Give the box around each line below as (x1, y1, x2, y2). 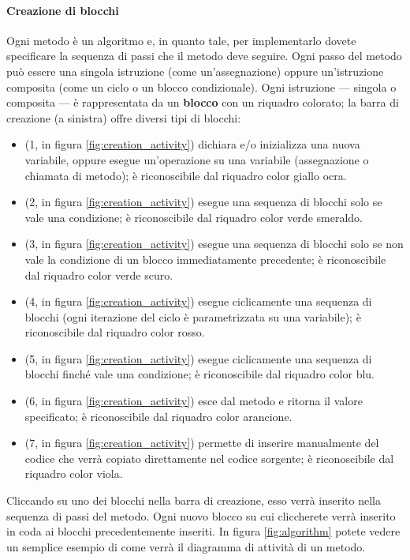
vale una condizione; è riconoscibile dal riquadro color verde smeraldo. (24, 209, 363, 225)
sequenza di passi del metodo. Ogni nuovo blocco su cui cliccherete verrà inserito (6, 507, 396, 524)
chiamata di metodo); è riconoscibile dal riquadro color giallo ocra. (24, 167, 347, 183)
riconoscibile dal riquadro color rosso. (24, 324, 205, 340)
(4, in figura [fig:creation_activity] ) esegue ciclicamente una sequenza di (24, 293, 372, 310)
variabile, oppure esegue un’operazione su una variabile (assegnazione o (24, 151, 369, 167)
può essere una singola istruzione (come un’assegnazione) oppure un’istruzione (6, 62, 384, 79)
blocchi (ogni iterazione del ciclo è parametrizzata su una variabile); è (24, 308, 361, 325)
